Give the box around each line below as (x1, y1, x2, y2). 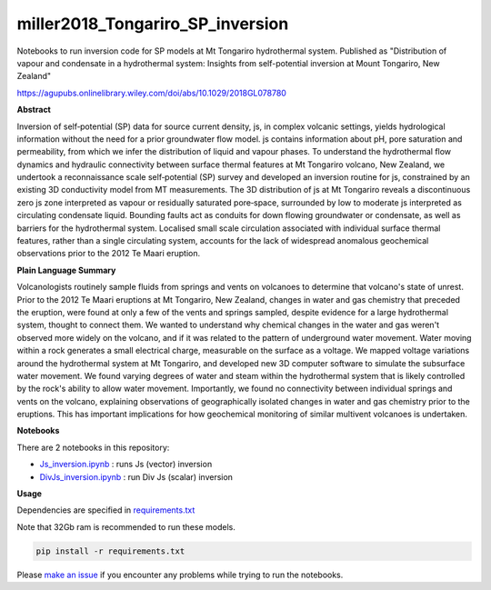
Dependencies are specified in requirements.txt (16, 505, 195, 515)
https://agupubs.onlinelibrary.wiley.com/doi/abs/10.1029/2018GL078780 (16, 87, 286, 98)
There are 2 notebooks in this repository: (16, 442, 170, 453)
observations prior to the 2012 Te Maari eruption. (16, 248, 200, 259)
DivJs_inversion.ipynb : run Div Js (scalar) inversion (39, 471, 234, 482)
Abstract (16, 105, 52, 115)
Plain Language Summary (16, 265, 116, 275)
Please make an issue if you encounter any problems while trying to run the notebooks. (16, 569, 344, 580)
